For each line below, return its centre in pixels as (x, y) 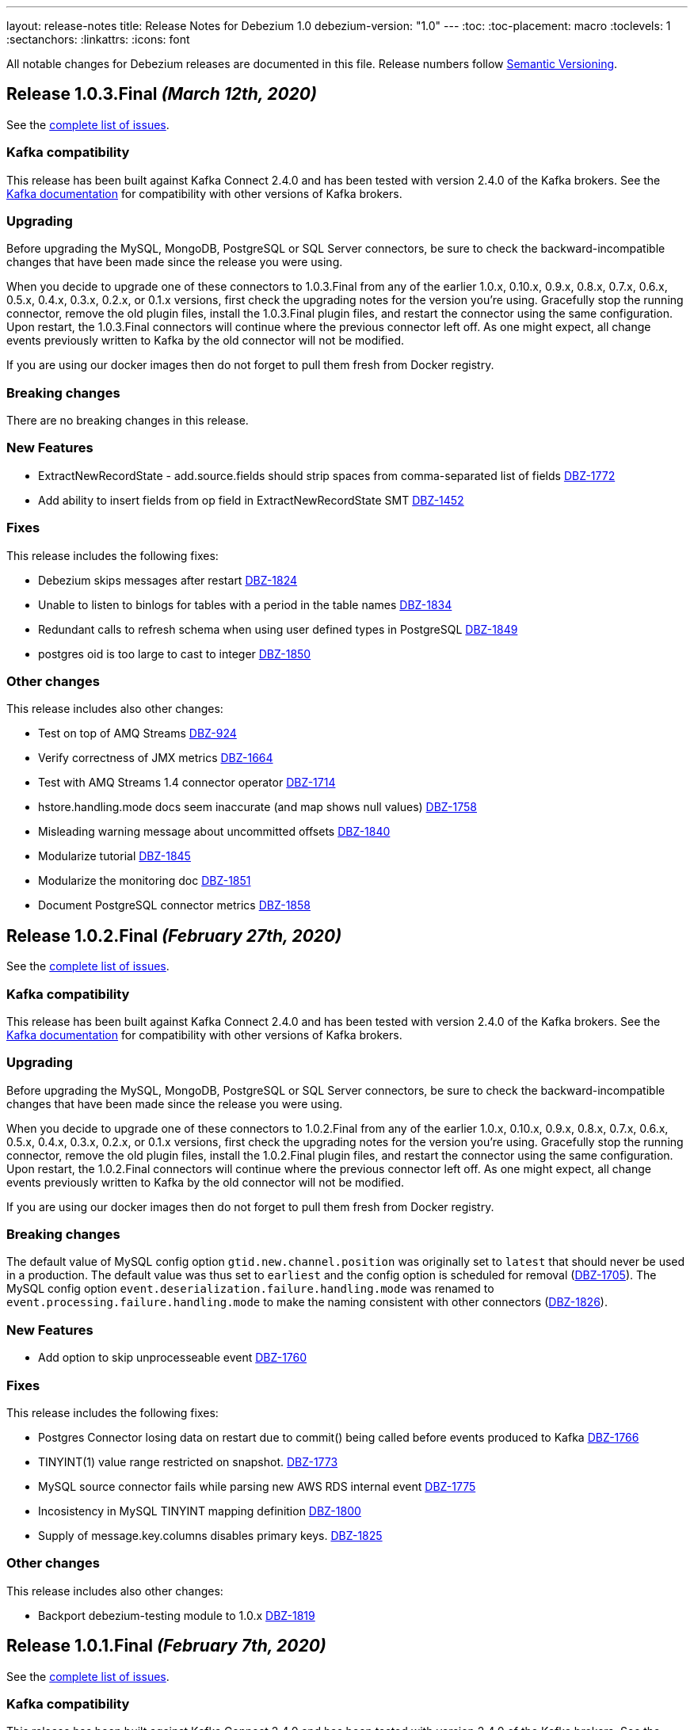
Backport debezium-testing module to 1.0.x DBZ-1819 (177, 1615)
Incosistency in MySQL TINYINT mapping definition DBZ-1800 (200, 1511)
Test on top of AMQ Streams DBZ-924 (137, 734)
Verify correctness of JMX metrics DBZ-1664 (156, 758)
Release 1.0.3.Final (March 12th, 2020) (162, 94)
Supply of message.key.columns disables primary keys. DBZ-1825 (210, 1535)
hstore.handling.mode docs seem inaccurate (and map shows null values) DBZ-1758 (257, 807)
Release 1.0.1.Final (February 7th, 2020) (166, 1646)
